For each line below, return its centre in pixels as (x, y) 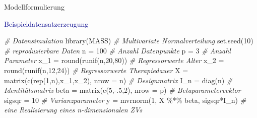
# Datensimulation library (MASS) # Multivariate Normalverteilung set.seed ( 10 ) (129, 41)
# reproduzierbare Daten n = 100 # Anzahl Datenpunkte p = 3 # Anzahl (117, 50)
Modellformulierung (34, 7)
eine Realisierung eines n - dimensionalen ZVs (73, 110)
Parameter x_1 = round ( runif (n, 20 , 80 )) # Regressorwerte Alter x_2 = (114, 60)
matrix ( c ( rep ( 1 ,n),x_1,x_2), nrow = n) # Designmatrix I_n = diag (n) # (118, 80)
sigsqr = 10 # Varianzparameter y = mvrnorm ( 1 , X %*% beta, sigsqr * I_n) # (125, 100)
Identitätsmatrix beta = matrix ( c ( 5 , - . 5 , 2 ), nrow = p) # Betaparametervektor (122, 90)
